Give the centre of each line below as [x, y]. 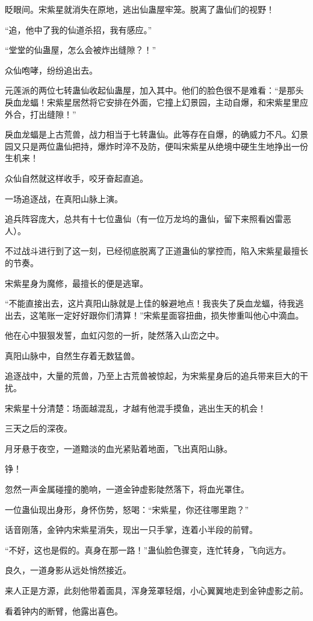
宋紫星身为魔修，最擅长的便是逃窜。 [76, 283]
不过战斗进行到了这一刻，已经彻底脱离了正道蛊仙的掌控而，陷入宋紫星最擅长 [156, 251]
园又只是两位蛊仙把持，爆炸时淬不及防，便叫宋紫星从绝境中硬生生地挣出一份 [156, 146]
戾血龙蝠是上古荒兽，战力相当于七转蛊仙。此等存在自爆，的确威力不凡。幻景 [156, 134]
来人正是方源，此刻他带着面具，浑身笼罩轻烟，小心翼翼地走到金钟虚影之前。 [156, 590]
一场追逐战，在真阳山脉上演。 [64, 198]
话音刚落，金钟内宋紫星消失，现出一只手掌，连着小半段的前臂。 [131, 530]
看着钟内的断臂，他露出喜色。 [64, 610]
